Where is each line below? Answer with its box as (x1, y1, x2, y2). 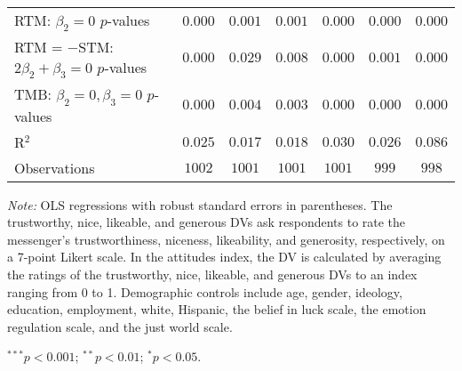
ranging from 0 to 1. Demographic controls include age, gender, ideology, (7, 282, 402, 301)
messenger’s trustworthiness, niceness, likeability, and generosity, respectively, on (7, 230, 445, 248)
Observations (14, 157, 95, 178)
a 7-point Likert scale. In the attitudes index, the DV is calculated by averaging (7, 247, 442, 266)
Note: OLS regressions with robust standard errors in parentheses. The (7, 195, 393, 214)
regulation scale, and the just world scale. (7, 317, 233, 335)
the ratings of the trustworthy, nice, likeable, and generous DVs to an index (7, 264, 418, 283)
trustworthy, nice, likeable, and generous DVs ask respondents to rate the (7, 213, 406, 231)
